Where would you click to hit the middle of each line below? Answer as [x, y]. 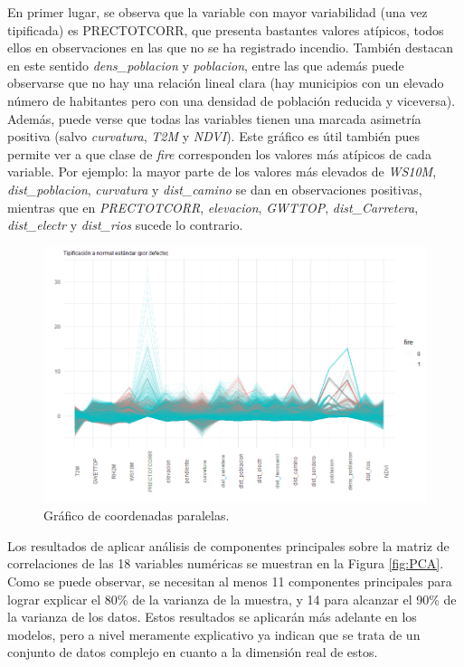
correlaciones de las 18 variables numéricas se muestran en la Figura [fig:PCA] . [226, 563]
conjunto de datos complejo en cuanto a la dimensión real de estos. [193, 652]
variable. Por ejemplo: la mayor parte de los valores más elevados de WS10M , [222, 172]
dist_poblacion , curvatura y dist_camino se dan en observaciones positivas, [215, 189]
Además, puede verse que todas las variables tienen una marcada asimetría [214, 118]
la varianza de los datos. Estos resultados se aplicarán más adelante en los [212, 617]
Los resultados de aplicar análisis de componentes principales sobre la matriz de [228, 545]
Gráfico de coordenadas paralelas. [137, 515]
